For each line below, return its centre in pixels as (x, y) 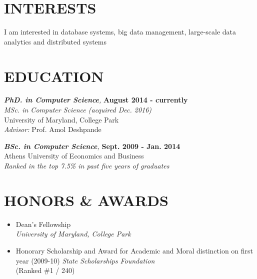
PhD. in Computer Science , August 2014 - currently (96, 100)
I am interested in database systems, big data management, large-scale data (120, 32)
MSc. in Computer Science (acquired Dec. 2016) (78, 110)
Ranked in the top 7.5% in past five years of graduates (87, 165)
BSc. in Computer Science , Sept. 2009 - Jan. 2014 (92, 146)
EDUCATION (54, 76)
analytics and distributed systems (55, 41)
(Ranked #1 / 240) (45, 270)
